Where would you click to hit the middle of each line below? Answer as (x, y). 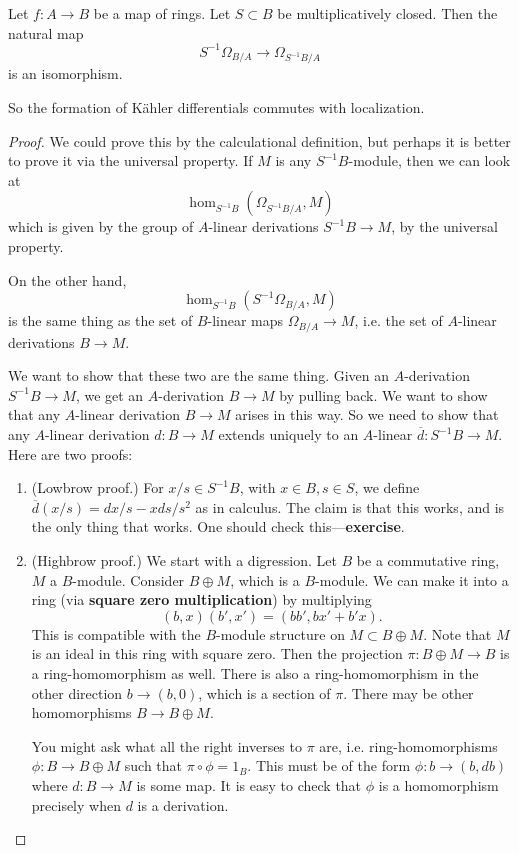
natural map (46, 32)
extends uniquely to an (288, 434)
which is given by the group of (101, 226)
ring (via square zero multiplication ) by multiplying (201, 599)
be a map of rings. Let (162, 13)
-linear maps (245, 320)
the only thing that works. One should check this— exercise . (218, 526)
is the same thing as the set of (100, 320)
